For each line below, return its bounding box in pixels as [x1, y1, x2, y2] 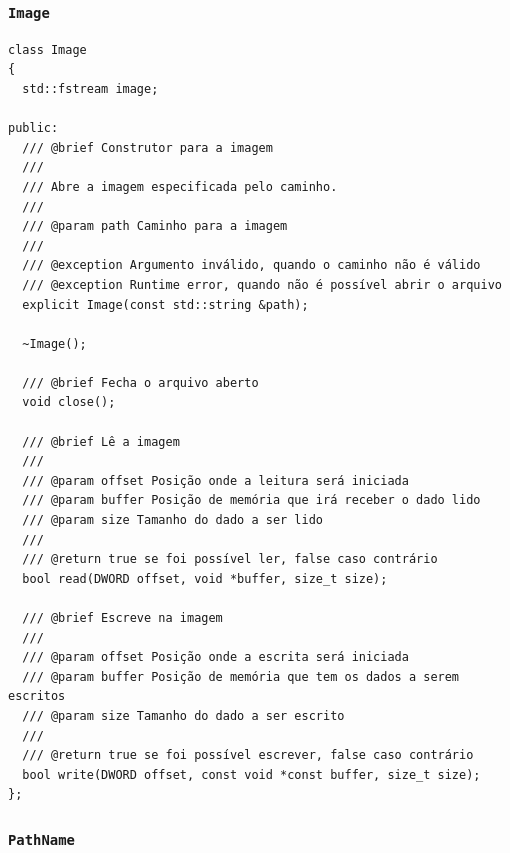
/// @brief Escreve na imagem [22, 611, 223, 625]
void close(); [22, 395, 116, 410]
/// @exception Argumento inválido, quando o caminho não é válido [22, 258, 481, 273]
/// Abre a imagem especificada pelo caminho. [22, 179, 338, 194]
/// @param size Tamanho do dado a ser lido [22, 513, 323, 528]
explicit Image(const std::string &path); [22, 297, 309, 312]
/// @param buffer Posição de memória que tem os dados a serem [22, 669, 460, 684]
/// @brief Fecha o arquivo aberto [22, 375, 259, 390]
